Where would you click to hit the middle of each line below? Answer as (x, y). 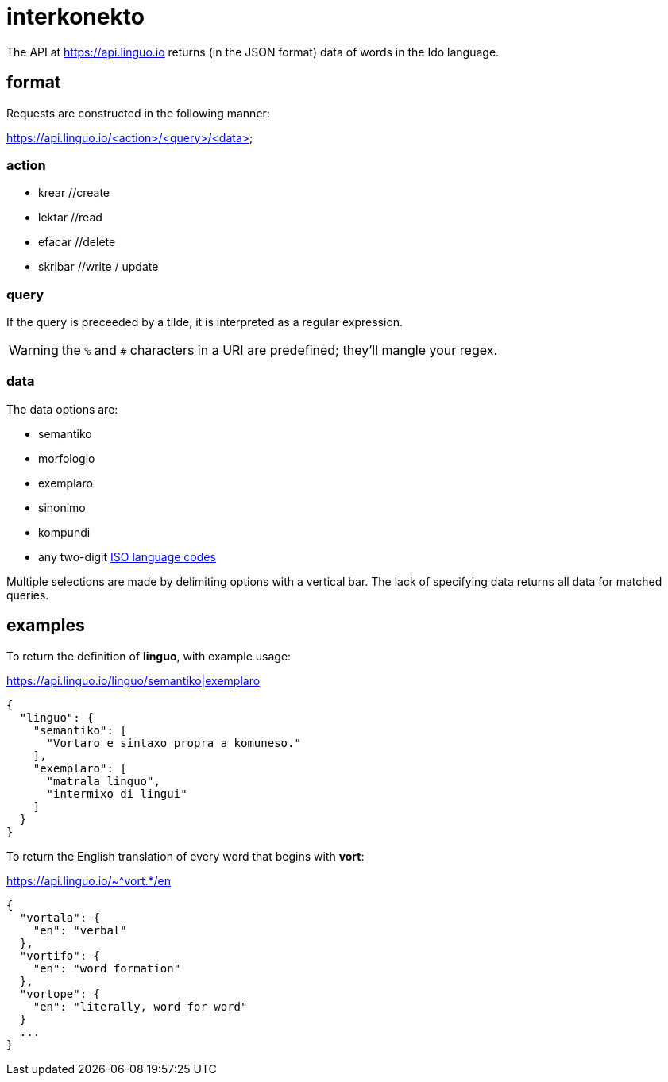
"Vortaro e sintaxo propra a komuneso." (174, 743)
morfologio (67, 458)
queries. (28, 595)
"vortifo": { (60, 955)
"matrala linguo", (103, 781)
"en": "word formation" (107, 968)
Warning (34, 350)
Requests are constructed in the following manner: (138, 113)
